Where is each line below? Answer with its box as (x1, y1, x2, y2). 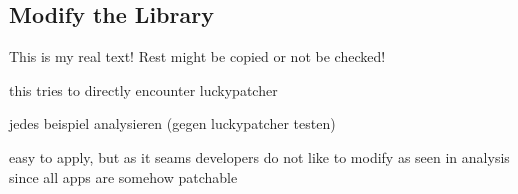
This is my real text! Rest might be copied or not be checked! (9, 46, 386, 67)
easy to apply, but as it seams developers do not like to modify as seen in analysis (9, 146, 510, 167)
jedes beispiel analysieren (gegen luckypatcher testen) (9, 113, 336, 134)
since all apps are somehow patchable (9, 166, 238, 187)
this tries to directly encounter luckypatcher (9, 79, 278, 100)
